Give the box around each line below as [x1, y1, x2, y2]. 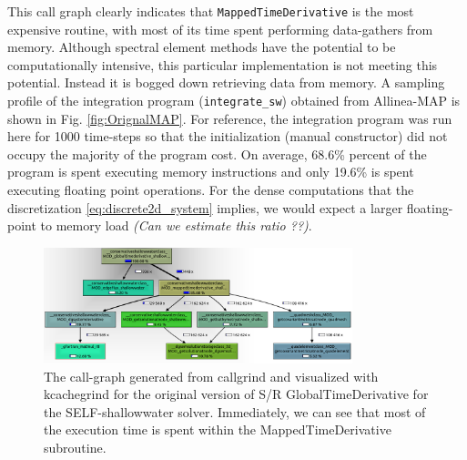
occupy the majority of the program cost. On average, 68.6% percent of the [7, 144, 427, 163]
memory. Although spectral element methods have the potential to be [7, 37, 396, 56]
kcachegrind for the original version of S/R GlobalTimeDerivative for [44, 384, 429, 404]
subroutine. [44, 438, 107, 456]
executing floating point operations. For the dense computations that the [7, 180, 414, 199]
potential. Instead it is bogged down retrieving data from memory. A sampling [7, 73, 445, 92]
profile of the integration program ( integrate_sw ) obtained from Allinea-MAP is [7, 91, 461, 110]
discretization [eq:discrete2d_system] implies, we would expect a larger [7, 198, 403, 217]
